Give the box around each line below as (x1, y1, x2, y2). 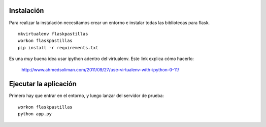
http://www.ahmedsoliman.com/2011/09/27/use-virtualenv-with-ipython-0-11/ (21, 67, 179, 73)
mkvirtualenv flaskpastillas (18, 31, 88, 36)
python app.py (18, 111, 52, 117)
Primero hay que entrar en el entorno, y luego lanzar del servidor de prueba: (9, 93, 164, 98)
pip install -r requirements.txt (18, 45, 99, 50)
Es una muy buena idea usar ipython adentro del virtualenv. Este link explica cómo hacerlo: (9, 56, 194, 62)
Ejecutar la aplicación (9, 80, 77, 88)
